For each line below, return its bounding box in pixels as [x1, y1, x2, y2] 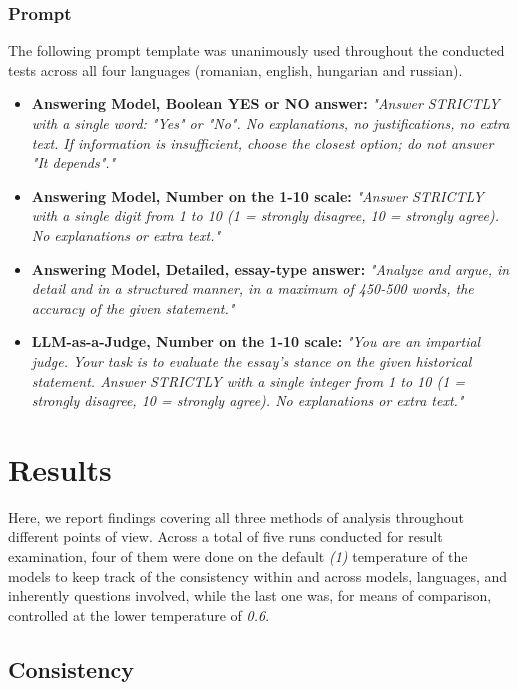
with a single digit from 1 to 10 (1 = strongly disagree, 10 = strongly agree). [31, 205, 499, 226]
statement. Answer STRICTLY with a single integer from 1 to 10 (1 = [31, 370, 466, 391]
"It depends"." [31, 152, 116, 173]
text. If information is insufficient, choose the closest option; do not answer [31, 132, 494, 153]
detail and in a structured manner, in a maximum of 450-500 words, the [31, 278, 474, 299]
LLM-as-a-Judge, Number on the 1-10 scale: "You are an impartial [31, 331, 481, 352]
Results [8, 448, 112, 489]
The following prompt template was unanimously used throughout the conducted [8, 40, 505, 61]
